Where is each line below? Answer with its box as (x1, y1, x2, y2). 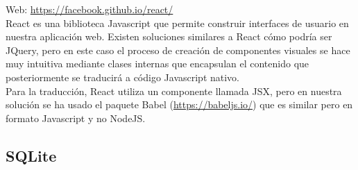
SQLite (6, 144, 57, 166)
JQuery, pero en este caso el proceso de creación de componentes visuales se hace (6, 42, 350, 57)
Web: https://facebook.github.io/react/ (6, 2, 173, 16)
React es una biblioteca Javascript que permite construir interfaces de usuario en (6, 15, 349, 30)
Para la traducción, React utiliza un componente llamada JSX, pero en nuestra (6, 83, 342, 98)
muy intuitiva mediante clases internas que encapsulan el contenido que (6, 56, 309, 71)
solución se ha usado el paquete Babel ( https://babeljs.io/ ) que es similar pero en (6, 97, 353, 112)
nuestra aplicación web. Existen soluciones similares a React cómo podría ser (6, 29, 332, 44)
